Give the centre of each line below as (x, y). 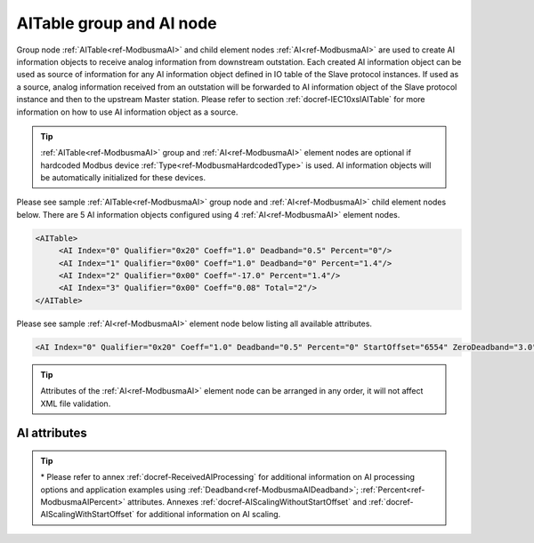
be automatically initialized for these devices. (123, 178)
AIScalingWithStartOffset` (88, 515)
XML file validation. (76, 403)
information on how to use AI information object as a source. (127, 112)
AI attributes (52, 433)
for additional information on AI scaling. (209, 515)
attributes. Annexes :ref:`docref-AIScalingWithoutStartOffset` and (247, 502)
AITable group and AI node (117, 23)
